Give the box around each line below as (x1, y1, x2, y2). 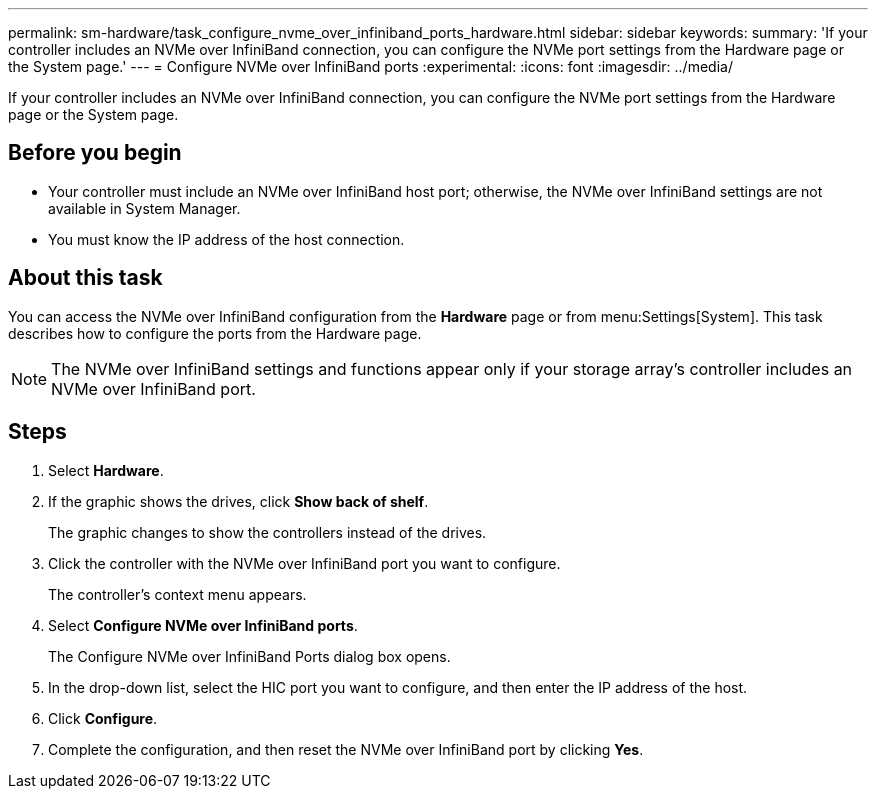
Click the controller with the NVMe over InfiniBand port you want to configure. (48, 554, 561, 572)
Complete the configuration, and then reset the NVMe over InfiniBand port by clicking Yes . (48, 740, 644, 758)
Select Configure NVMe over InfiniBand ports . (48, 616, 358, 634)
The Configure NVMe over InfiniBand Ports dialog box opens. (48, 647, 451, 665)
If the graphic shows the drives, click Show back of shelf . (48, 492, 429, 510)
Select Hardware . (48, 461, 164, 479)
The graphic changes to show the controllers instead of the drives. (48, 523, 487, 541)
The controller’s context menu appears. (48, 585, 307, 603)
